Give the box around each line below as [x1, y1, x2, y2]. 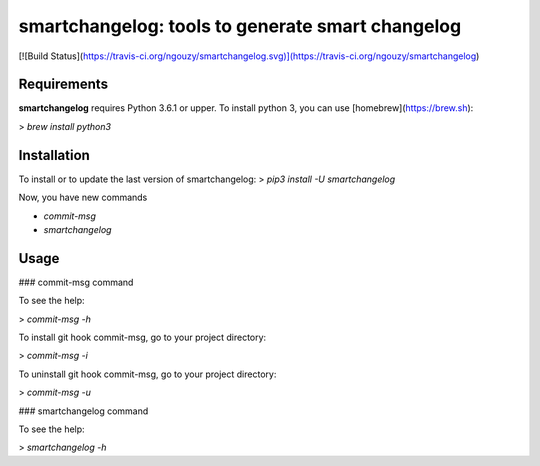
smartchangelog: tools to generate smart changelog [18, 15, 462, 37]
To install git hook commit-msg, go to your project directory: [18, 331, 267, 343]
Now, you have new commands [18, 191, 148, 204]
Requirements [18, 76, 109, 93]
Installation [18, 146, 90, 164]
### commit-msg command [18, 276, 134, 288]
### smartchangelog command [18, 405, 149, 417]
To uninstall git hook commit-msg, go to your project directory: [18, 368, 277, 380]
